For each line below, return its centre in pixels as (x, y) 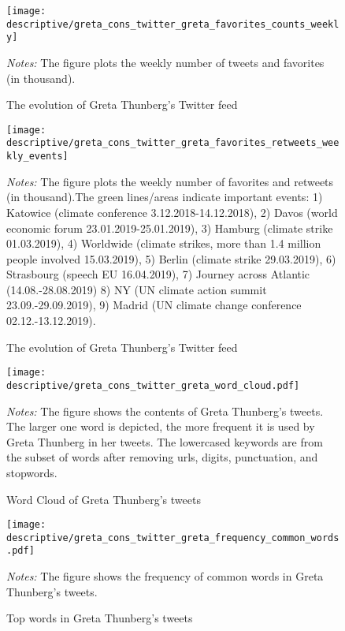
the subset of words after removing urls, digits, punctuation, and (162, 457)
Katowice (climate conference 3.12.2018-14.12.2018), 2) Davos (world (172, 212)
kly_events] (37, 157)
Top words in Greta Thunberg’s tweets (100, 618)
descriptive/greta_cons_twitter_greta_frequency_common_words (173, 538)
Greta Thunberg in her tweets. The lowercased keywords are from (165, 441)
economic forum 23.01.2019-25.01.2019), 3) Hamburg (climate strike (170, 228)
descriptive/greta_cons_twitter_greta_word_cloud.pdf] (153, 385)
